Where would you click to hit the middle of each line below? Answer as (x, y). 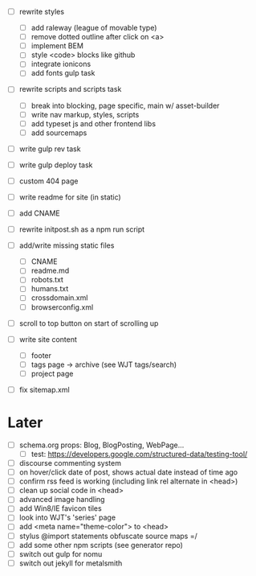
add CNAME (40, 213)
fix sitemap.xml (44, 389)
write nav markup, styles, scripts (85, 114)
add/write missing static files (67, 245)
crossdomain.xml (59, 298)
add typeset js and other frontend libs (93, 123)
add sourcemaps (59, 133)
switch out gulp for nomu (61, 553)
